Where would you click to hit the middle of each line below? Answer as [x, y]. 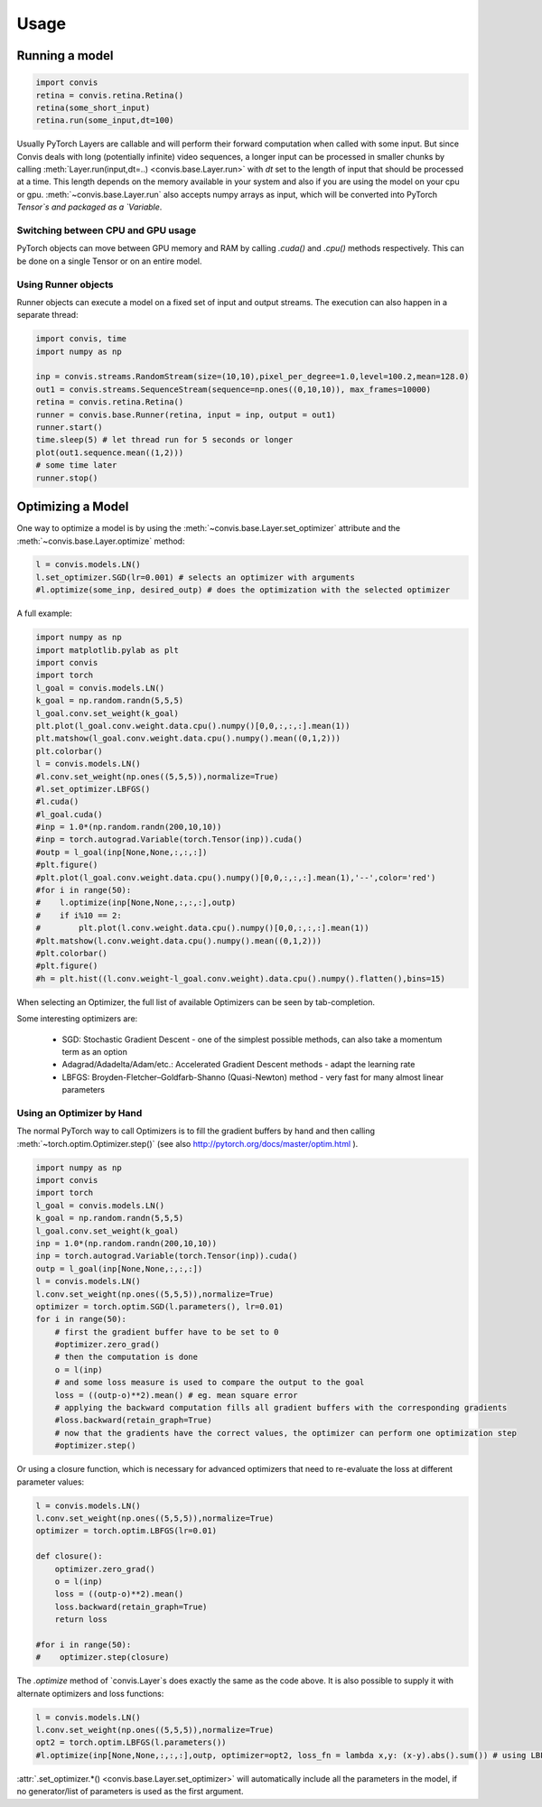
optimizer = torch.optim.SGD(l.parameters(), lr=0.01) [159, 1306]
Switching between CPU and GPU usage [107, 230]
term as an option [95, 1051]
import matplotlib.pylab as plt [107, 650]
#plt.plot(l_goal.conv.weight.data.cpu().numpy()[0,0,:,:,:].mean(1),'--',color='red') [236, 877]
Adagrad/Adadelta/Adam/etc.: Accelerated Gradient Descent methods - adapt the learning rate [238, 1065]
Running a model [65, 56]
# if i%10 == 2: [79, 915]
